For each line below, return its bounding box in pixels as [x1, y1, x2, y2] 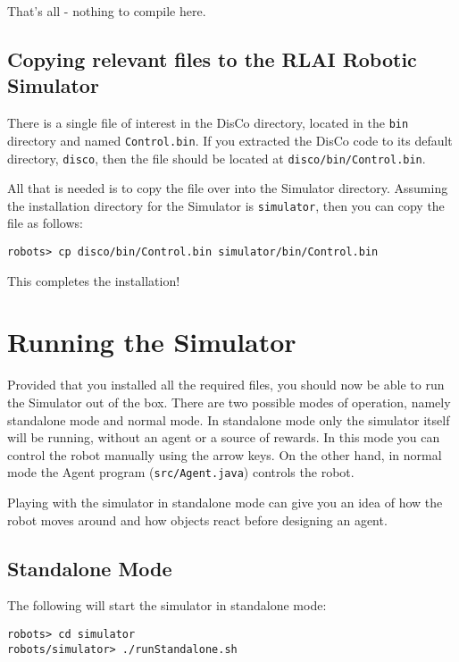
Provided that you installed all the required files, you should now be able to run [7, 375, 445, 394]
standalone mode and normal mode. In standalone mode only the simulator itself [7, 410, 450, 429]
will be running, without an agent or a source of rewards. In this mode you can [7, 428, 440, 447]
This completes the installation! [7, 271, 180, 289]
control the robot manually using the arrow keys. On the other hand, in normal [7, 445, 442, 464]
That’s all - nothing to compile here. [7, 2, 206, 20]
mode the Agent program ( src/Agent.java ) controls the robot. [7, 463, 355, 482]
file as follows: [7, 214, 83, 232]
